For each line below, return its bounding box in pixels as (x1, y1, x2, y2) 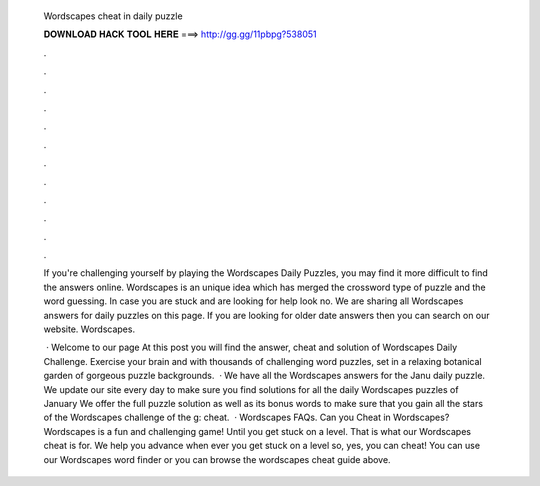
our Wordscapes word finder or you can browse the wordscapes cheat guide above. (43, 453, 391, 465)
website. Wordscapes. (43, 323, 135, 335)
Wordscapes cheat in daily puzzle (43, 10, 184, 22)
